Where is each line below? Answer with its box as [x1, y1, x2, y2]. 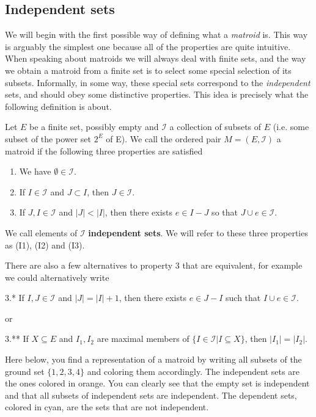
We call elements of [5, 226, 78, 239]
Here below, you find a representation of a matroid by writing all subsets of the [5, 353, 302, 366]
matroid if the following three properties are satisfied [5, 144, 203, 157]
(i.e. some [273, 120, 309, 133]
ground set [5, 364, 45, 377]
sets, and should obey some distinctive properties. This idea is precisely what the [5, 88, 309, 101]
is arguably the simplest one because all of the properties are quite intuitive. [5, 40, 291, 53]
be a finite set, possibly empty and [29, 120, 159, 133]
